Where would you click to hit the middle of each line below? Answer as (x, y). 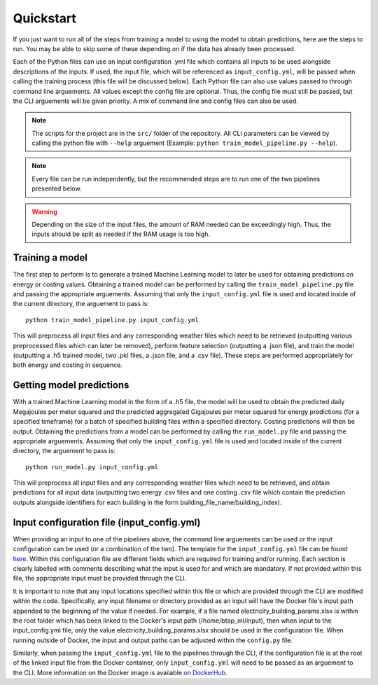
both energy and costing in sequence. (68, 365)
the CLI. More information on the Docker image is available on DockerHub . (120, 672)
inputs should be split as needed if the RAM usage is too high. (121, 234)
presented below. (57, 188)
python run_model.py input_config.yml (92, 467)
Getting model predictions (71, 385)
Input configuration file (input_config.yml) (107, 522)
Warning (44, 212)
